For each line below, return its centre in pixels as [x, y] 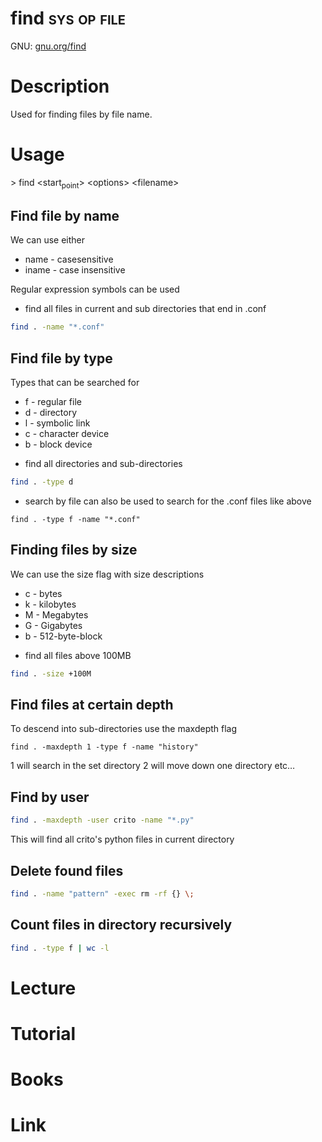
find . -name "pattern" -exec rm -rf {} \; [102, 893]
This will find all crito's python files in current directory [122, 839]
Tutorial [43, 1033]
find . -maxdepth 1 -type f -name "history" [104, 747]
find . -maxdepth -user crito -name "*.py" [102, 820]
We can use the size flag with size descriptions [107, 574]
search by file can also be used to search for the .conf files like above [168, 501]
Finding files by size [74, 550]
